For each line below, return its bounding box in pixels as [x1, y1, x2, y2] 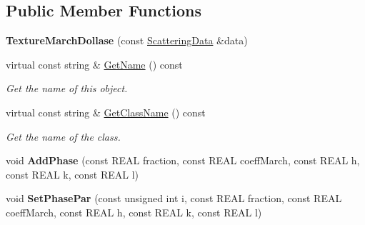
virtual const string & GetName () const [6, 56, 183, 71]
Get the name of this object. [6, 81, 128, 96]
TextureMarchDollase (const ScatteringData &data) [6, 33, 248, 48]
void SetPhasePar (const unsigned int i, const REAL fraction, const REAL [6, 191, 342, 206]
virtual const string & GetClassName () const [6, 104, 206, 119]
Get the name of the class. [6, 129, 121, 144]
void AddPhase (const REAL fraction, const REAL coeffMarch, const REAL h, [6, 153, 360, 168]
